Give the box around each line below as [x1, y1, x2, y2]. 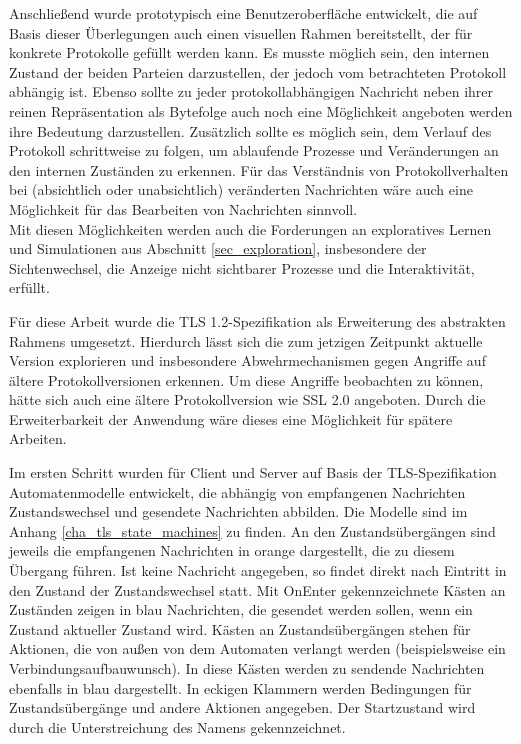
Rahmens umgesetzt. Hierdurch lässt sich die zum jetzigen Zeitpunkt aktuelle [9, 330, 483, 351]
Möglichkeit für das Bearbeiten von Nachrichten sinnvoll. [9, 198, 358, 219]
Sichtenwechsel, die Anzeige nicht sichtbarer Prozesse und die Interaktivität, [9, 257, 475, 278]
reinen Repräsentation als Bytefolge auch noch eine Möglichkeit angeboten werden [9, 100, 513, 121]
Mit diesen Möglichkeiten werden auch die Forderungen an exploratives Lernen [9, 218, 492, 239]
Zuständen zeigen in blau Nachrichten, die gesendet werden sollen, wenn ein [9, 599, 473, 620]
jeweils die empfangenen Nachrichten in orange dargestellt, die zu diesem [9, 540, 455, 561]
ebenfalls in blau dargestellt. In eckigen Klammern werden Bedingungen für [9, 677, 472, 698]
